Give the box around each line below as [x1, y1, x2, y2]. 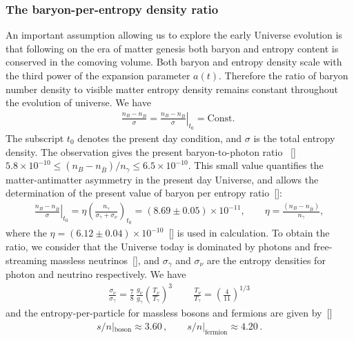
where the [6, 226, 47, 240]
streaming [6, 252, 48, 267]
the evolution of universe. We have [6, 95, 151, 110]
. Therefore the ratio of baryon [219, 68, 348, 82]
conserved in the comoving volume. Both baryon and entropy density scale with [6, 54, 342, 69]
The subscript [6, 131, 64, 146]
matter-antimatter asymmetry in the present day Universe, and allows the [6, 172, 319, 186]
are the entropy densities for [206, 252, 326, 267]
